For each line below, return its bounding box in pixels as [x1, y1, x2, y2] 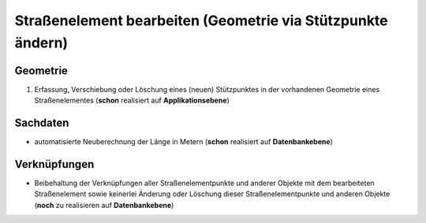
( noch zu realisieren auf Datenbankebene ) [34, 200, 174, 210]
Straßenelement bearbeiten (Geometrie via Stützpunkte [14, 12, 388, 29]
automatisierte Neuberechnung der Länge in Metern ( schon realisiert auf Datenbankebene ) [34, 137, 333, 147]
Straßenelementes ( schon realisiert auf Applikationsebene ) [34, 95, 230, 106]
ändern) [14, 34, 69, 51]
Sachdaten [14, 117, 69, 130]
